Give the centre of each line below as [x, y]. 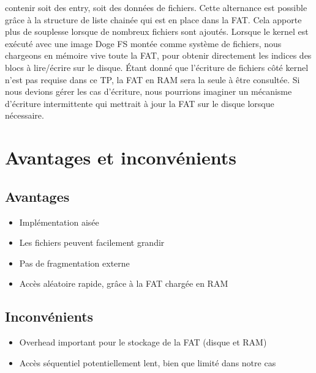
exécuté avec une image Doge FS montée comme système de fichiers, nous [143, 43]
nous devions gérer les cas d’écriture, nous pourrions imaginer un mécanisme [149, 91]
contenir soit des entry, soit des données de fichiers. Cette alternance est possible [156, 7]
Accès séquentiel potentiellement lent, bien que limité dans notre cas [148, 362]
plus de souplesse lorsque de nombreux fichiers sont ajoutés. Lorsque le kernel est [157, 31]
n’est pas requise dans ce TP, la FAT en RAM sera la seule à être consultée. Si [152, 79]
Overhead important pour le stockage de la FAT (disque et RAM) [143, 342]
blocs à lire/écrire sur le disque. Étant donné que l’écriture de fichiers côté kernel [157, 67]
